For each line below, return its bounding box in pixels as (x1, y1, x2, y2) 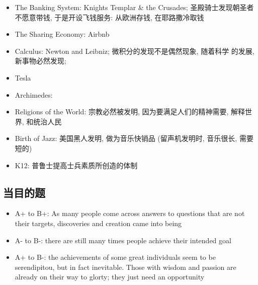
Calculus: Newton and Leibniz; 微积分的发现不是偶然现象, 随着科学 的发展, (15, 45, 254, 56)
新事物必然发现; (15, 55, 66, 66)
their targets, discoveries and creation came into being (15, 218, 182, 228)
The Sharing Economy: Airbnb (15, 29, 110, 39)
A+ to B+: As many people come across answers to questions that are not (15, 208, 245, 219)
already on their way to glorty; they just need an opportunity (15, 271, 205, 282)
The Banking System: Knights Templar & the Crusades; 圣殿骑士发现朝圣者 (15, 2, 254, 12)
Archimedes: (15, 89, 53, 100)
